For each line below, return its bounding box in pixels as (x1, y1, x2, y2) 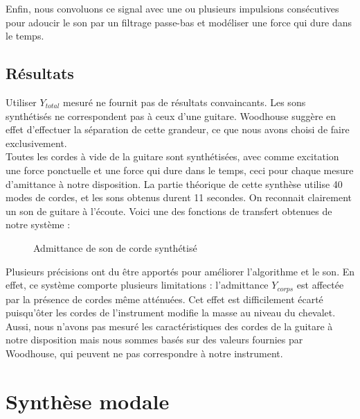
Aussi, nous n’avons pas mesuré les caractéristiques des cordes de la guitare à (6, 318, 333, 333)
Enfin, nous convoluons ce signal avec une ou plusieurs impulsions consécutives (6, 1, 339, 15)
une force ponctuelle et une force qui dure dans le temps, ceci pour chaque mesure (6, 162, 354, 177)
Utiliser (6, 94, 37, 109)
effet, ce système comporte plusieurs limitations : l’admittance (6, 277, 269, 292)
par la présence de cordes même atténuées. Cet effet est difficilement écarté (6, 291, 323, 306)
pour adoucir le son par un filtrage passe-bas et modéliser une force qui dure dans (6, 15, 352, 29)
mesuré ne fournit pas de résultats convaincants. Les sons (63, 94, 306, 109)
